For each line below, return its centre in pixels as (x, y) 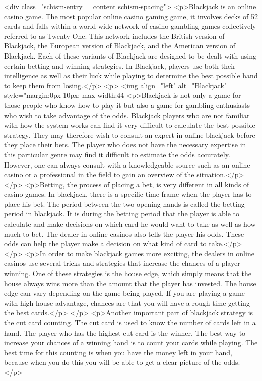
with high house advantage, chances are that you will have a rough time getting (127, 303)
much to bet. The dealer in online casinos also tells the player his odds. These (124, 233)
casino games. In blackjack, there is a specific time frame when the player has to (128, 194)
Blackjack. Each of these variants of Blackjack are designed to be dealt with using (130, 55)
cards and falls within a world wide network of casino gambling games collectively (130, 26)
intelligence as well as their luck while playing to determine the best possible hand (131, 75)
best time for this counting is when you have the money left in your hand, (118, 352)
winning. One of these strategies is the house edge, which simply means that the (128, 273)
